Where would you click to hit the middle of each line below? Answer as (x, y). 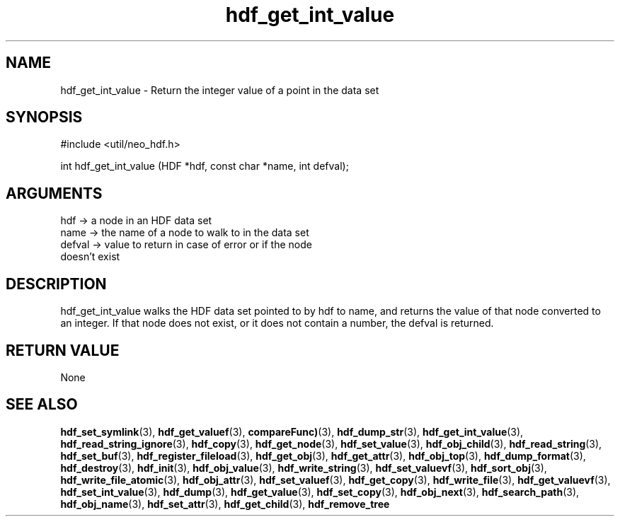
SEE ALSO (42, 405)
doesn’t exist (90, 257)
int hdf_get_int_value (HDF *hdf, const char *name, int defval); (205, 166)
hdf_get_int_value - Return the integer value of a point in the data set (220, 90)
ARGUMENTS (54, 193)
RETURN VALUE (63, 350)
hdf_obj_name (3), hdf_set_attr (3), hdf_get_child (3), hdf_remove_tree (225, 504)
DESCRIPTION (56, 284)
